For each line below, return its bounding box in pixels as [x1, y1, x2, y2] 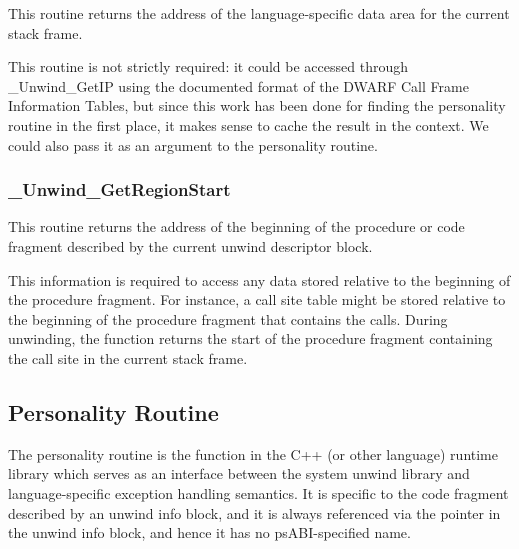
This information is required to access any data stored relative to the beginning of [8, 269, 511, 290]
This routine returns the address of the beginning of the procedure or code [8, 216, 465, 237]
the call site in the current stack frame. [8, 347, 248, 368]
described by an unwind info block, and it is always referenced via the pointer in [8, 502, 501, 523]
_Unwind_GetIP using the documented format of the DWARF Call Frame [8, 75, 469, 96]
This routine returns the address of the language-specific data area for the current [8, 3, 510, 23]
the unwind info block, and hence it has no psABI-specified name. [8, 522, 411, 543]
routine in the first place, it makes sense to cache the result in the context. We [8, 114, 489, 135]
